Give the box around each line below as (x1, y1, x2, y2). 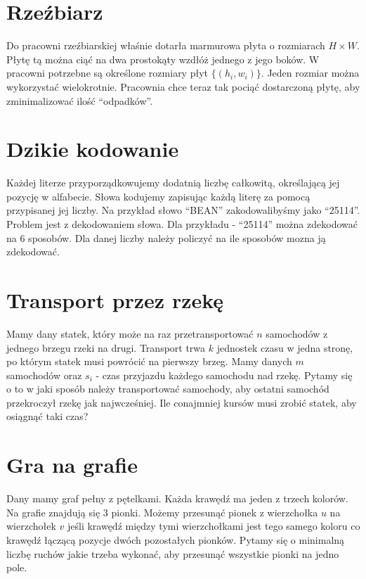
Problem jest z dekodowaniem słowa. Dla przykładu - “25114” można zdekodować (6, 217, 358, 231)
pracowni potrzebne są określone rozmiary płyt (6, 65, 208, 80)
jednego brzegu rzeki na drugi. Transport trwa (6, 340, 206, 355)
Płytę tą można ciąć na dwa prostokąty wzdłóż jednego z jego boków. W (6, 51, 320, 66)
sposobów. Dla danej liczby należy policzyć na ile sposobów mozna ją (28, 230, 326, 245)
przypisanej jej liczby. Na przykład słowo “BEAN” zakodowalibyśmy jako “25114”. (6, 203, 360, 217)
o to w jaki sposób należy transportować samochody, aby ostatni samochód (6, 381, 329, 396)
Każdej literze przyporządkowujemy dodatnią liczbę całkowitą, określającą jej (6, 175, 340, 190)
